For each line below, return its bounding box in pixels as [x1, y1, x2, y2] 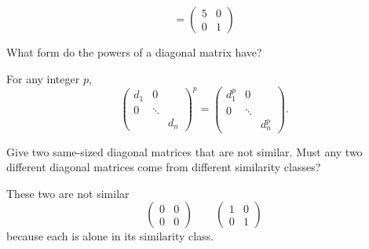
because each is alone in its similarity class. [6, 228, 214, 244]
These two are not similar [6, 185, 130, 201]
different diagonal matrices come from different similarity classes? [6, 159, 321, 175]
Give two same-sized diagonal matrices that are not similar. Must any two [6, 143, 363, 159]
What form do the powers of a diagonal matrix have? [6, 44, 262, 60]
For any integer [6, 70, 80, 86]
